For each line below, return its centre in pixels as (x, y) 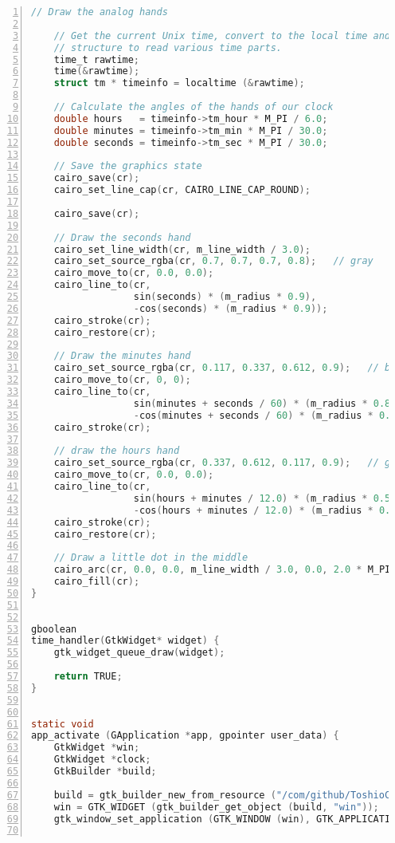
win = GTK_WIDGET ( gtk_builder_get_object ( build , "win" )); (216, 807)
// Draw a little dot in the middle (151, 558)
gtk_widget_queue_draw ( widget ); (139, 653)
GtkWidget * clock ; (102, 760)
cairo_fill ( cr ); (97, 581)
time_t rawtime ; (97, 59)
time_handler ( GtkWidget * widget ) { (125, 641)
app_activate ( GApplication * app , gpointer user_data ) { (185, 736)
